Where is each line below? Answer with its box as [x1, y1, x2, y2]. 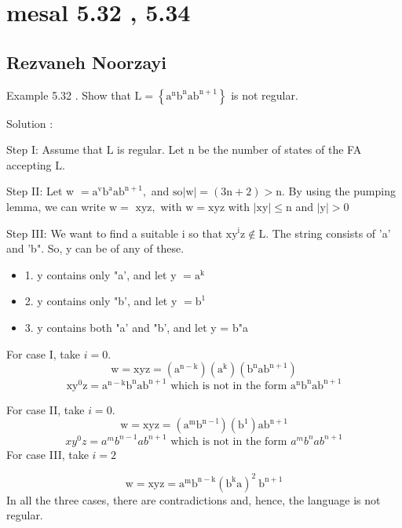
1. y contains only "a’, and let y [24, 266, 177, 282]
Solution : [6, 115, 53, 131]
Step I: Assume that [6, 141, 104, 158]
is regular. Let [117, 141, 185, 158]
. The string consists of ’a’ [265, 224, 391, 241]
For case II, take [6, 401, 85, 417]
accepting [6, 156, 52, 173]
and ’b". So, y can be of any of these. [6, 240, 185, 257]
